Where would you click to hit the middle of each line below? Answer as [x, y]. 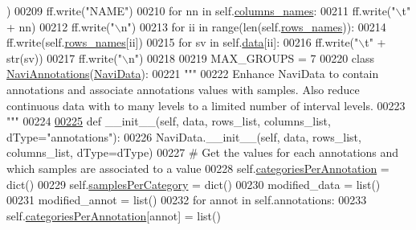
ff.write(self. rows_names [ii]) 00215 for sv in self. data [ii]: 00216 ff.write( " [183, 42]
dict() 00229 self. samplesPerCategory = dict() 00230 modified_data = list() [194, 184]
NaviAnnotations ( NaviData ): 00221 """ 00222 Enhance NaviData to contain [193, 74]
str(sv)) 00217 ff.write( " [64, 57]
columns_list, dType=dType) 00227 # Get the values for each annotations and [203, 152]
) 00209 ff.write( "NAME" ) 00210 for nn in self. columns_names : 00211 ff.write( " [201, 10]
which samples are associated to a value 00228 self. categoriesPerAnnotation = [198, 168]
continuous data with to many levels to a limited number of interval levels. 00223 [206, 105]
